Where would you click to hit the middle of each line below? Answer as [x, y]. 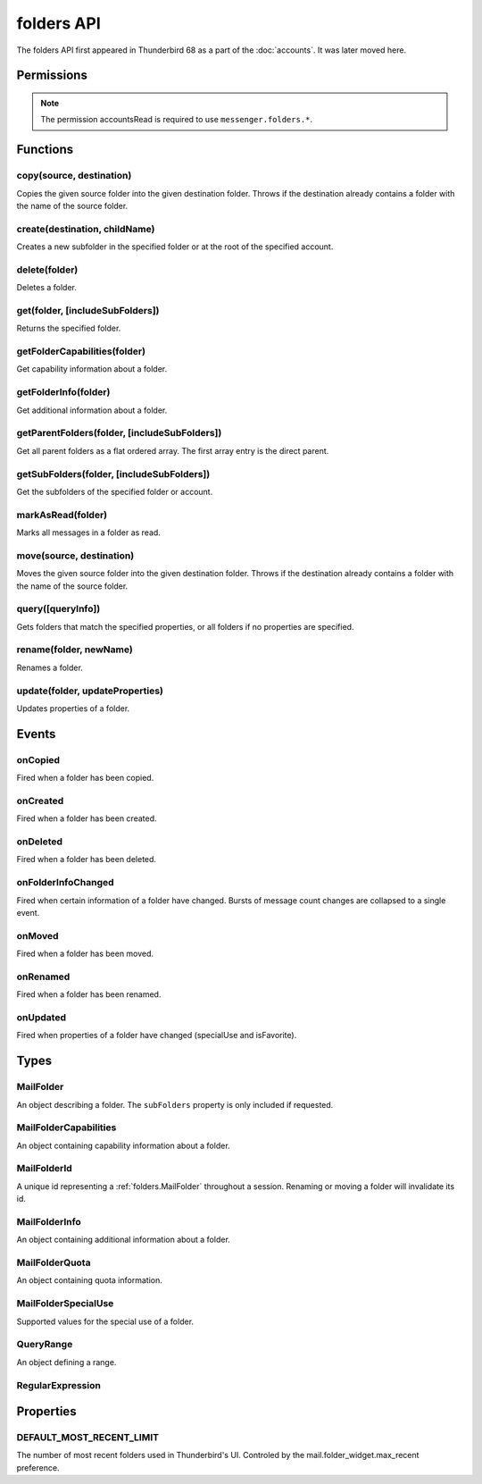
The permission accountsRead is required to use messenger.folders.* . [176, 120]
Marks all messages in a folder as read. [88, 532]
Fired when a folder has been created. [87, 818]
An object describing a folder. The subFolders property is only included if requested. [175, 1104]
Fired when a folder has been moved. [85, 954]
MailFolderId [45, 1169]
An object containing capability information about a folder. [124, 1145]
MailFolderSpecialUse [65, 1304]
